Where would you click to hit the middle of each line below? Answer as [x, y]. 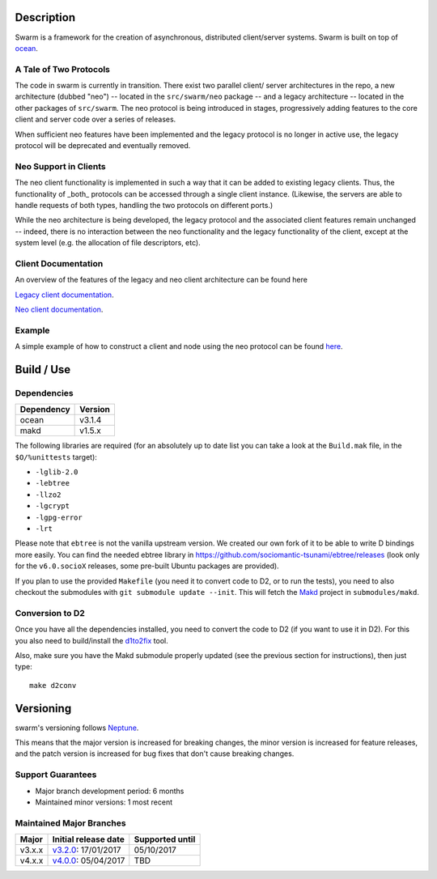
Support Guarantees [56, 775]
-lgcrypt [53, 506]
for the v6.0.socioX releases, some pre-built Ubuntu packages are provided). [147, 566]
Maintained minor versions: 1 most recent [104, 802]
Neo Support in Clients [60, 166]
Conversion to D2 [50, 613]
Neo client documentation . [59, 310]
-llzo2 [48, 495]
